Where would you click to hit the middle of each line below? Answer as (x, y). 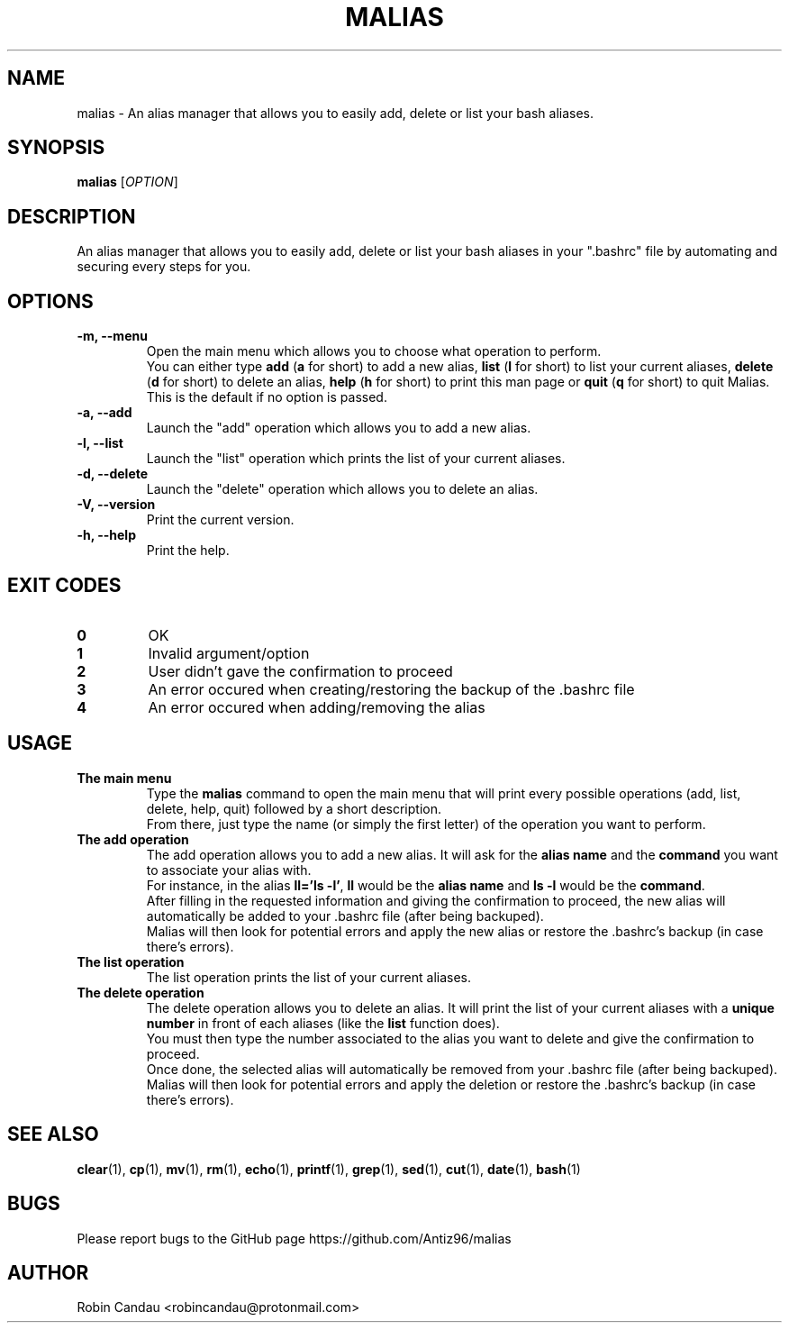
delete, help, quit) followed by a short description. (294, 808)
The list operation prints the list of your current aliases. (309, 977)
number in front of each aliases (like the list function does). (323, 1023)
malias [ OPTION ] (127, 182)
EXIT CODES (64, 585)
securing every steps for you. (164, 267)
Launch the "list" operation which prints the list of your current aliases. (356, 459)
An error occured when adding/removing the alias (317, 707)
